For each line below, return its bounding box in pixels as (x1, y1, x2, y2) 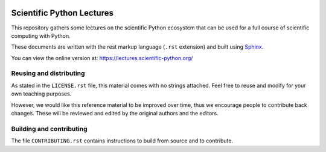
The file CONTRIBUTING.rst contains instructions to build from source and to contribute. (11, 137, 234, 144)
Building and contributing (11, 124, 88, 133)
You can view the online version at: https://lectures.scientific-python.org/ (11, 54, 193, 61)
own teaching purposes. (11, 90, 72, 97)
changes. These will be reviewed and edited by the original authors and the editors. (11, 110, 219, 117)
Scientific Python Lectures (11, 8, 114, 18)
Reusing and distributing (11, 69, 85, 78)
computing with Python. (11, 32, 71, 39)
